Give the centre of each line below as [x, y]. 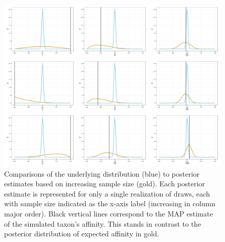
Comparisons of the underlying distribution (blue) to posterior [102, 173]
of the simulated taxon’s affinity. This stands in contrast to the [103, 223]
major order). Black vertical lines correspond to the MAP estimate [109, 213]
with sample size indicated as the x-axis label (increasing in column [110, 203]
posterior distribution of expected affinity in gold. [82, 234]
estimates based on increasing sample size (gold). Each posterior [105, 184]
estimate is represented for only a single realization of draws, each [107, 193]
